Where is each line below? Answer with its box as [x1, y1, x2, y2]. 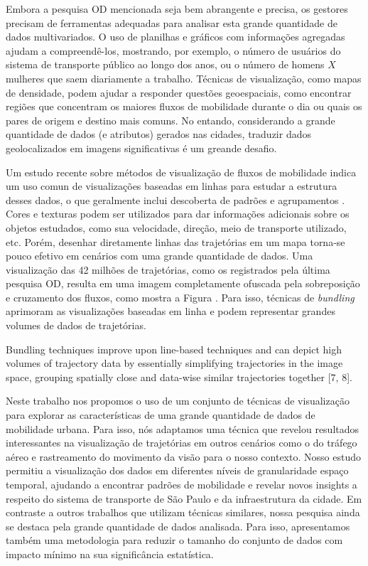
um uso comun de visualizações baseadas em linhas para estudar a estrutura [6, 178, 337, 193]
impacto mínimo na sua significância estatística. [6, 546, 214, 561]
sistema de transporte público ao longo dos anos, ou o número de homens [6, 57, 325, 72]
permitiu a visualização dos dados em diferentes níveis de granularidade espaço [6, 463, 349, 478]
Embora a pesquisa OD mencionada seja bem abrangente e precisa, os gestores [6, 1, 348, 16]
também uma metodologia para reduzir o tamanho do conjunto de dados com [6, 533, 343, 548]
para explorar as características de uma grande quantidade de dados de [6, 407, 315, 422]
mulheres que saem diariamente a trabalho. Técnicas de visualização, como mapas [6, 70, 362, 85]
